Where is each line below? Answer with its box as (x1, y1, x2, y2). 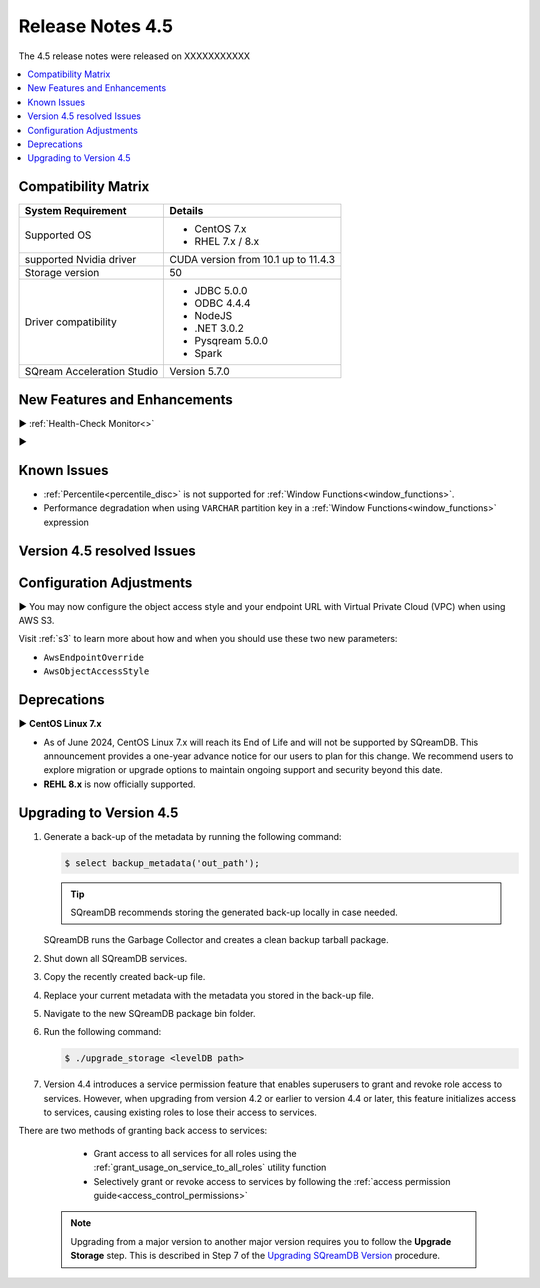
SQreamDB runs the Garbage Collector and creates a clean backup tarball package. (43, 934, 389, 946)
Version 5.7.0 (169, 365, 230, 379)
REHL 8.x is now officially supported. (43, 778, 196, 790)
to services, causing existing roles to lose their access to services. (43, 1106, 317, 1119)
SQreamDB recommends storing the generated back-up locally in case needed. (70, 906, 399, 918)
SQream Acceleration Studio (24, 365, 159, 379)
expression (43, 516, 90, 528)
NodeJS (194, 309, 233, 323)
